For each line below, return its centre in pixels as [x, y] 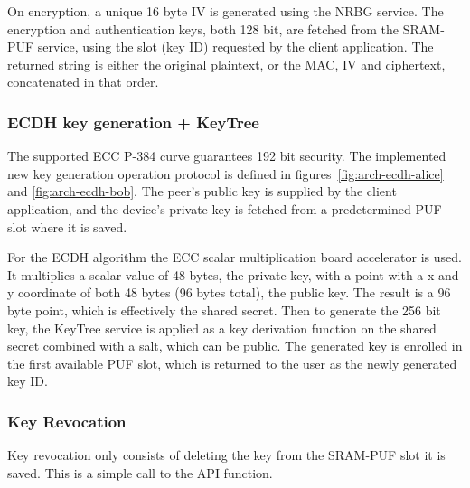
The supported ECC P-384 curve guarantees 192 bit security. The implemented [227, 156]
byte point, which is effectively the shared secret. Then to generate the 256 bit [224, 310]
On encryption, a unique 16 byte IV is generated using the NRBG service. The [226, 11]
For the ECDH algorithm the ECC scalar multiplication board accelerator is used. [235, 257]
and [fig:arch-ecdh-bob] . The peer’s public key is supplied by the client [202, 191]
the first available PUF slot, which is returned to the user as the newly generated [232, 363]
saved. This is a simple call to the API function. [140, 472]
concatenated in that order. [83, 82]
